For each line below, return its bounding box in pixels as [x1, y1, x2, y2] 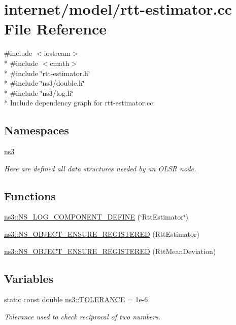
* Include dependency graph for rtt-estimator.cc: [4, 97, 155, 108]
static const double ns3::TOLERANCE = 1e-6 [4, 294, 148, 305]
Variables [4, 270, 54, 286]
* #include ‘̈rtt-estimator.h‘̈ [4, 67, 90, 78]
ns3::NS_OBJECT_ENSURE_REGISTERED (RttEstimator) [4, 229, 199, 239]
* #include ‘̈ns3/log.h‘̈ [4, 87, 74, 98]
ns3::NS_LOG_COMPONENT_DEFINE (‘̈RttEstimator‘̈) [4, 211, 189, 222]
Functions [4, 188, 56, 203]
